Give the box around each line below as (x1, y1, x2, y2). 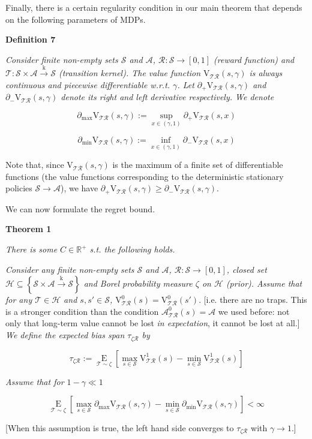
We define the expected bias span (5, 329, 125, 341)
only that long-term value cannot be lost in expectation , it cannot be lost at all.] (5, 317, 300, 329)
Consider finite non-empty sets (5, 53, 118, 65)
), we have (60, 182, 98, 194)
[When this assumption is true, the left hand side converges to (5, 421, 234, 434)
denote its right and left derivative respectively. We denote (61, 91, 274, 103)
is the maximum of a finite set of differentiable (112, 158, 283, 171)
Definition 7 (5, 33, 56, 46)
